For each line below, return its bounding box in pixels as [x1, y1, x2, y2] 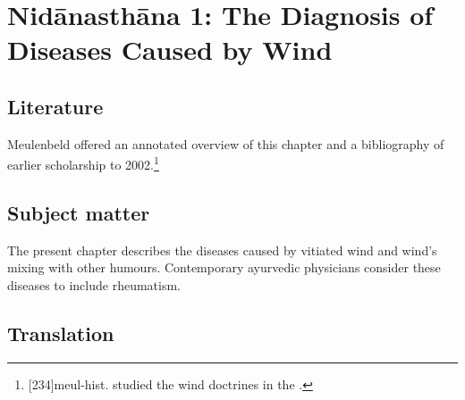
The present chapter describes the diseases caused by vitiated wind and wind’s [7, 240, 437, 259]
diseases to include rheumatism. [7, 276, 181, 294]
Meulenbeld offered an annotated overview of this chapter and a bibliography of [7, 134, 444, 153]
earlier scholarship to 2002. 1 [7, 153, 159, 174]
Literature [7, 92, 104, 120]
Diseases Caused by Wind [7, 31, 333, 68]
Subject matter [7, 199, 150, 226]
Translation [7, 319, 114, 346]
